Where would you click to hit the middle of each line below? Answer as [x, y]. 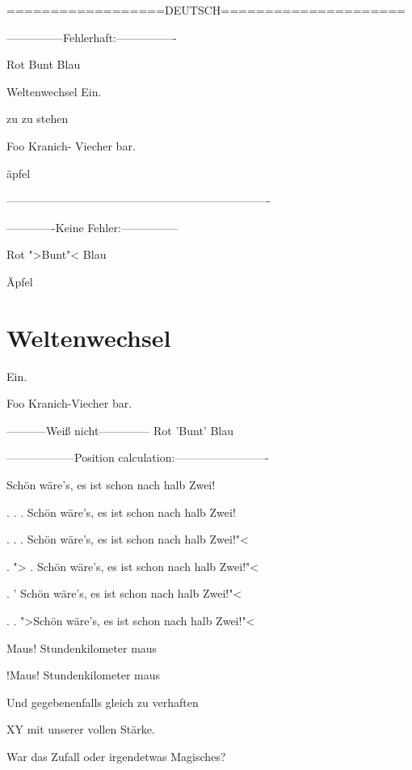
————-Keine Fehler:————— [92, 227]
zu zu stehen [38, 118]
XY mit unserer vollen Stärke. [81, 729]
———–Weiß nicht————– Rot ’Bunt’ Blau [120, 430]
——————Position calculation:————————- [138, 457]
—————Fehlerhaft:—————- [92, 37]
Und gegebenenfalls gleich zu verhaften [103, 702]
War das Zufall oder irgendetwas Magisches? [116, 756]
